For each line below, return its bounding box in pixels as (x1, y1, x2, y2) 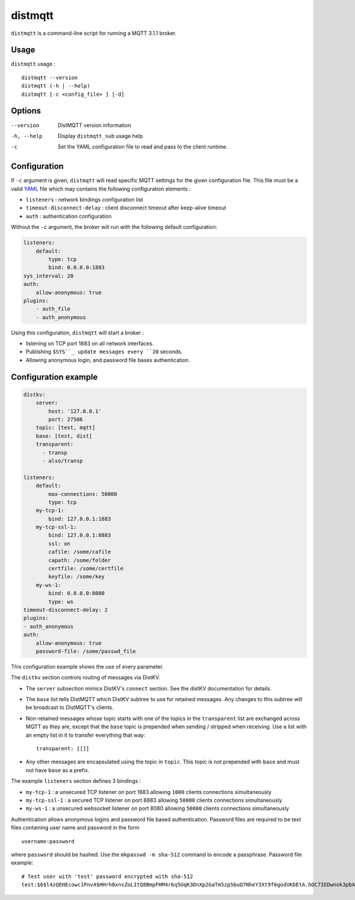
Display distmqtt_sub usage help (57, 132, 143, 139)
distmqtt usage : (11, 60, 56, 67)
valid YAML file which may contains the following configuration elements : (11, 185, 191, 192)
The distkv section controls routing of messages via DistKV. (11, 674, 160, 681)
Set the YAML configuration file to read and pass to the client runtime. (57, 143, 228, 150)
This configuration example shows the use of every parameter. (11, 663, 164, 670)
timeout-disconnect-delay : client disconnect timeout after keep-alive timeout (25, 204, 227, 211)
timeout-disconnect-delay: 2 (23, 607, 108, 613)
